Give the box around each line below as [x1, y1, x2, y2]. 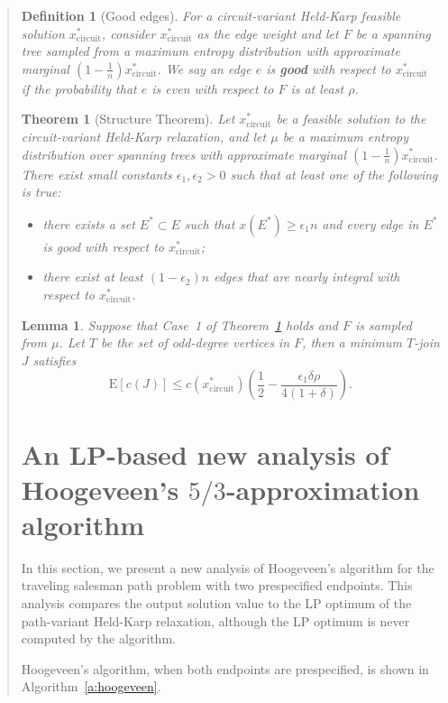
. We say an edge [157, 59, 251, 78]
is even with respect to [151, 79, 274, 97]
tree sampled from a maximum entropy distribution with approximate [21, 42, 400, 60]
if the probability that [21, 79, 137, 97]
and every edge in [322, 214, 419, 233]
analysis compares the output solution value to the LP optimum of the [21, 594, 412, 612]
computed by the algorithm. [21, 629, 176, 648]
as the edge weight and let [197, 23, 339, 42]
